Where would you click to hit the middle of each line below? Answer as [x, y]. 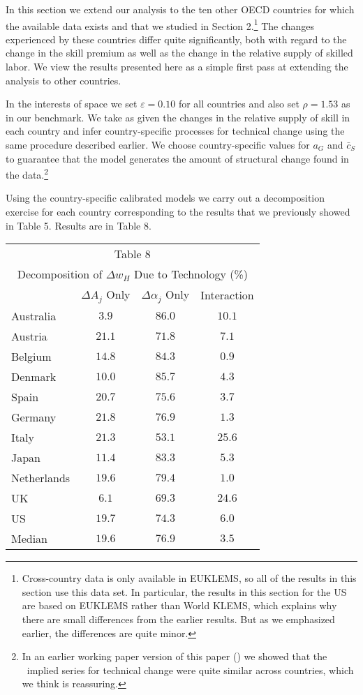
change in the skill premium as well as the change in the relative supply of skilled [179, 53]
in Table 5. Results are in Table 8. [79, 225]
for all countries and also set [239, 104]
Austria [29, 336]
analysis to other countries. [64, 80]
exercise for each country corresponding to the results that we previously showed [178, 212]
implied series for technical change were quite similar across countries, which [190, 670]
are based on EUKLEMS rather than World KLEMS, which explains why [179, 605]
